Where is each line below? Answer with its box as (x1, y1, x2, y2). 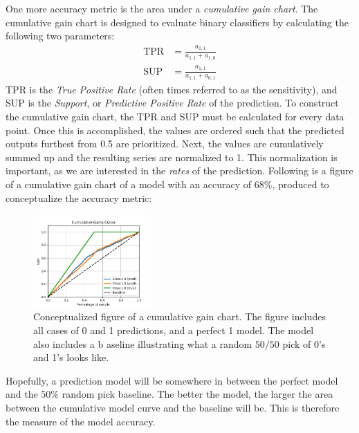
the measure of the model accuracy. (6, 414, 156, 428)
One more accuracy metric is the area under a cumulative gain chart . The (6, 1, 318, 15)
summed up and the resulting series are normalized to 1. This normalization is (6, 149, 338, 164)
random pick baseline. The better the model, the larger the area (62, 387, 333, 401)
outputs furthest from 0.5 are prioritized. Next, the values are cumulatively (6, 136, 324, 151)
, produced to (272, 176, 329, 191)
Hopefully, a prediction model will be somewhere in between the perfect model (6, 373, 338, 387)
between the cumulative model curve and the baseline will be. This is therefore (6, 400, 340, 415)
